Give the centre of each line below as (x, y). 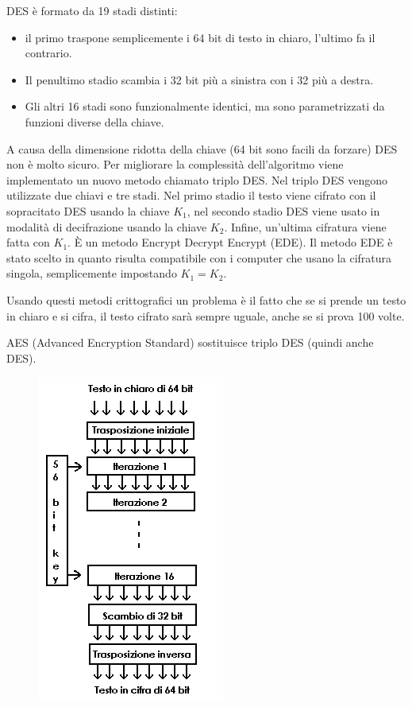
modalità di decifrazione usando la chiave (107, 226)
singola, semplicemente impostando (92, 273)
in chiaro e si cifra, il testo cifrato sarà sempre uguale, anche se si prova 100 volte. (206, 315)
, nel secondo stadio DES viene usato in (283, 210)
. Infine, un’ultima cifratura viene (305, 226)
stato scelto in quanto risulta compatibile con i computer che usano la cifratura (199, 257)
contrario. (48, 53)
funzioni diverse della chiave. (94, 121)
